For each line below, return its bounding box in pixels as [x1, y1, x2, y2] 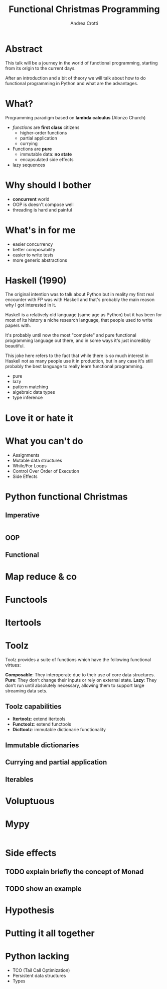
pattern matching [12, 384, 49, 390]
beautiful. [5, 343, 25, 349]
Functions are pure [12, 146, 52, 152]
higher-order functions [20, 129, 67, 135]
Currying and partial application [5, 758, 107, 766]
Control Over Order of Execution [12, 468, 79, 474]
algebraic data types [12, 389, 55, 395]
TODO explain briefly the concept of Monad [5, 867, 144, 876]
